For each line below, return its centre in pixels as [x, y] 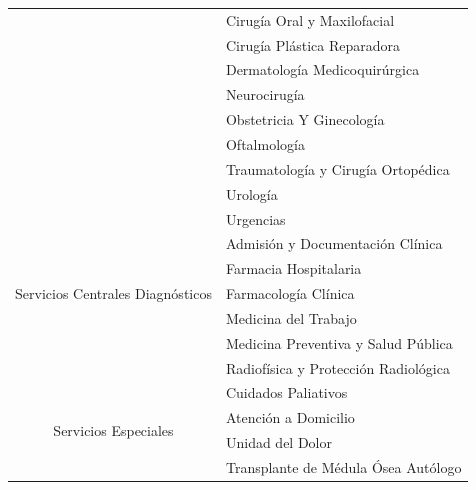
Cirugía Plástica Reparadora [313, 44]
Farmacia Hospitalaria [293, 268]
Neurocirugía [265, 94]
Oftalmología [265, 143]
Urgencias [255, 218]
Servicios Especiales [113, 429]
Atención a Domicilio [290, 417]
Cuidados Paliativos [286, 392]
